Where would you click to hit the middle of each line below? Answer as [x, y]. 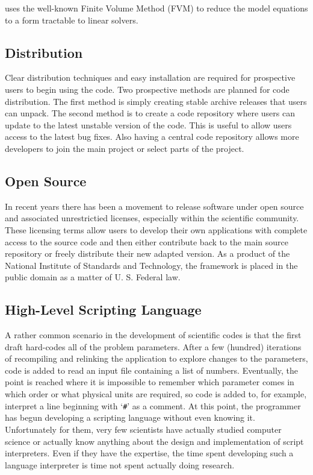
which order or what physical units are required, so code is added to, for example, [156, 394]
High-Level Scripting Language [103, 310]
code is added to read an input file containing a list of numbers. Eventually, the [152, 370]
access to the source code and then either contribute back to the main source [147, 241]
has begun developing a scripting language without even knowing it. [130, 417]
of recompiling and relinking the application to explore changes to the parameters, [156, 358]
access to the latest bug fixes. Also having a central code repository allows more [152, 137]
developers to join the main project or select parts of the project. [125, 148]
